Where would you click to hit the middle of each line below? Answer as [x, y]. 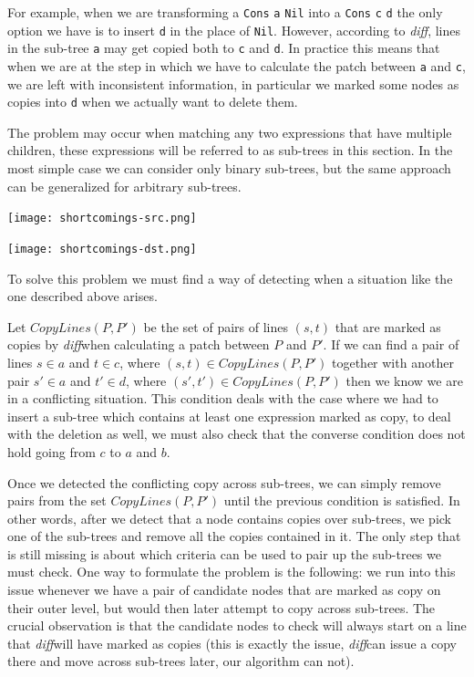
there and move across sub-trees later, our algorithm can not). [181, 661]
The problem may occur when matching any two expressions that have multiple [230, 132]
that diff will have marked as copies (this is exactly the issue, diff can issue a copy [232, 643]
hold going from [52, 451]
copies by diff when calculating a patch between [139, 344]
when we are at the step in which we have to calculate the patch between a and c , [237, 65]
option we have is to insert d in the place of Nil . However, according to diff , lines [234, 30]
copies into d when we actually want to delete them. [153, 102]
